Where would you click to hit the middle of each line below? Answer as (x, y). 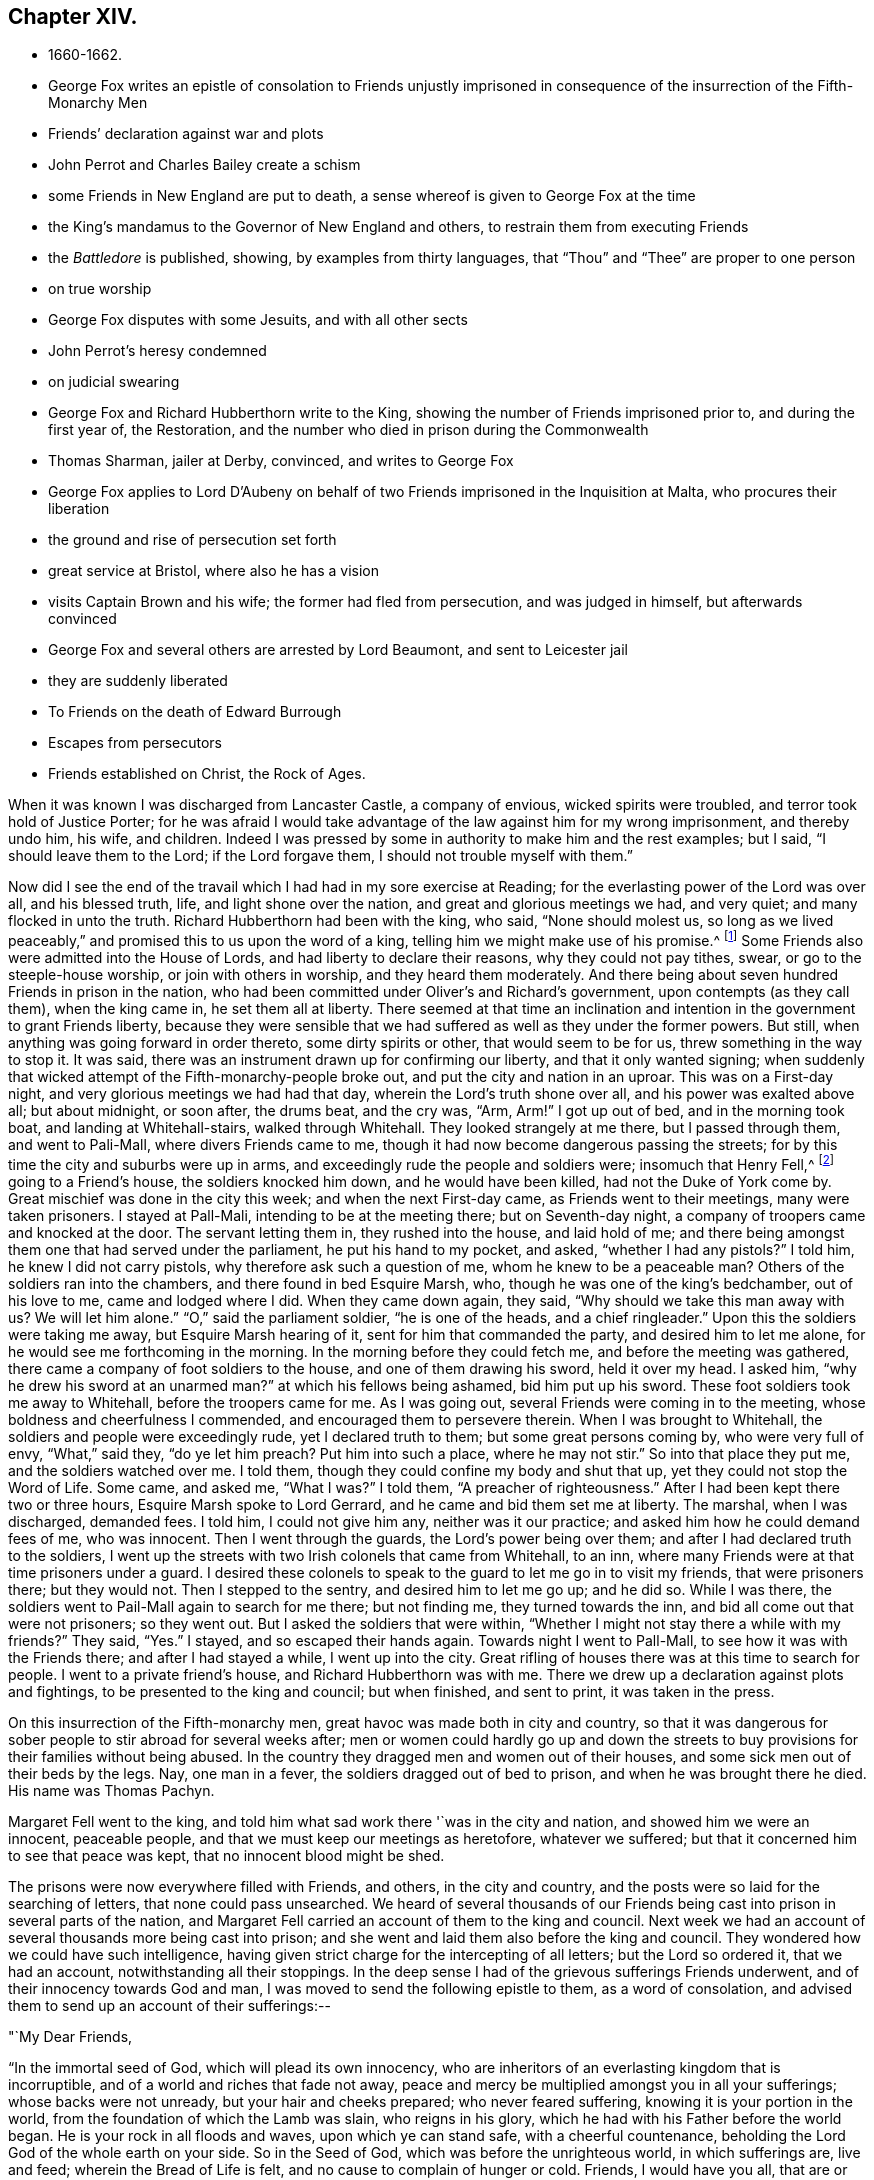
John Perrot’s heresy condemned (157, 351)
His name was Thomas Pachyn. (111, 1790)
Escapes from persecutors (135, 743)
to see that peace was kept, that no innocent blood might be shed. (226, 1855)
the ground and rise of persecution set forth (192, 540)
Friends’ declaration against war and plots (186, 134)
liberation (79, 509)
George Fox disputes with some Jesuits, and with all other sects (258, 320)
